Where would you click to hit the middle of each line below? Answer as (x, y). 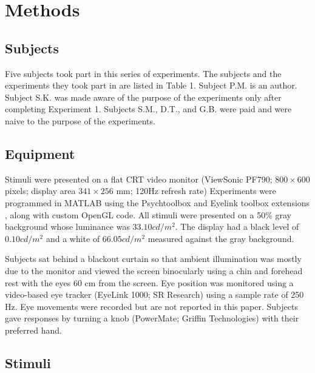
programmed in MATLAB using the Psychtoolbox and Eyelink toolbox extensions (157, 202)
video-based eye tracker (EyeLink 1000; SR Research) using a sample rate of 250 (154, 294)
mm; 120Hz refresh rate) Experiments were (196, 191)
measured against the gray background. (221, 238)
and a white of (73, 238)
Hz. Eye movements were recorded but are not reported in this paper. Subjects (151, 306)
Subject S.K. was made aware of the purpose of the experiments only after (143, 97)
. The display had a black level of (237, 227)
